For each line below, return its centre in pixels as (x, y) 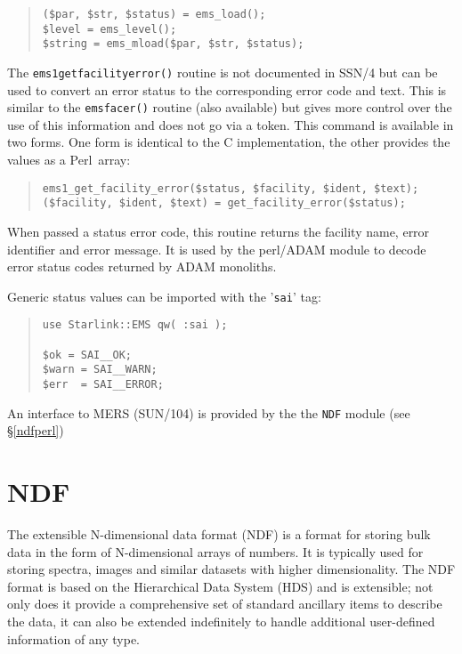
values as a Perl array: (69, 160)
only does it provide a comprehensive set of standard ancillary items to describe (225, 604)
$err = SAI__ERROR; (103, 385)
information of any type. (74, 638)
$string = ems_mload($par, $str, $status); (173, 44)
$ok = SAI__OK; (87, 355)
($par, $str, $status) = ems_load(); (154, 14)
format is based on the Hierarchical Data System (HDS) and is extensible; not (220, 586)
